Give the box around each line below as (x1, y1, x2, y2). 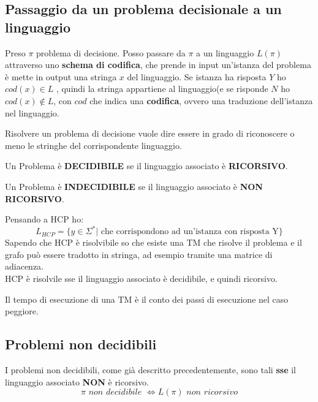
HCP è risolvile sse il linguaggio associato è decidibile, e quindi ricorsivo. (5, 272, 278, 284)
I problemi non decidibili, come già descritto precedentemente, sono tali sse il (5, 363, 296, 376)
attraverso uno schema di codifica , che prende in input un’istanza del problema (5, 58, 311, 71)
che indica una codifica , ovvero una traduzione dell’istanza (89, 94, 313, 107)
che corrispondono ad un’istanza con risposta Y (100, 227, 279, 237)
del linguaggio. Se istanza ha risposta (127, 70, 267, 83)
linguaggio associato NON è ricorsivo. (5, 375, 149, 388)
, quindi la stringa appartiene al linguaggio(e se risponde (56, 82, 268, 95)
